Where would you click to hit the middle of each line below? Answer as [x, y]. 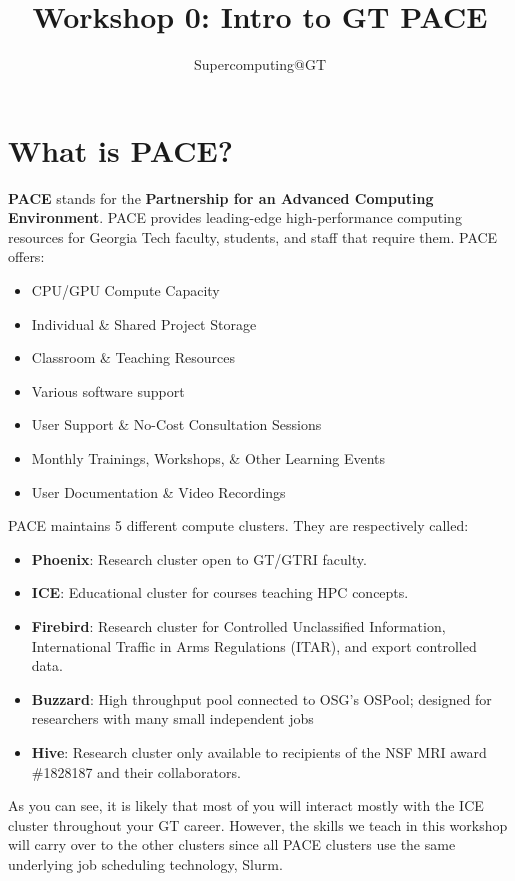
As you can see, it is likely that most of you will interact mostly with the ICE [246, 805]
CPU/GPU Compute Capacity [125, 290]
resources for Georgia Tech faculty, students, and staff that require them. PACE [253, 236]
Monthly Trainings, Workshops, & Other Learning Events [208, 458]
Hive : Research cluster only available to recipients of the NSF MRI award [259, 751]
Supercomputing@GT [259, 64]
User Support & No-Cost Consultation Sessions [176, 424]
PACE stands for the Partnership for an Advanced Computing [221, 197]
